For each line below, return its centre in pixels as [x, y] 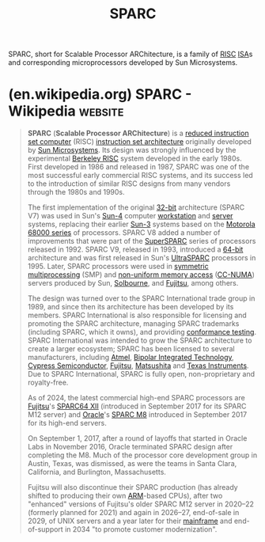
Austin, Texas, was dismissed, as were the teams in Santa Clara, [132, 464]
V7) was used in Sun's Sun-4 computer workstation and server [130, 216]
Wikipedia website [66, 111]
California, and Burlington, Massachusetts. [97, 472]
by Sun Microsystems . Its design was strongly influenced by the [132, 150]
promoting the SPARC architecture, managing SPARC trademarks [133, 324]
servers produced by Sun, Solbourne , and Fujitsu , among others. [133, 283]
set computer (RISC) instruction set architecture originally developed [139, 142]
